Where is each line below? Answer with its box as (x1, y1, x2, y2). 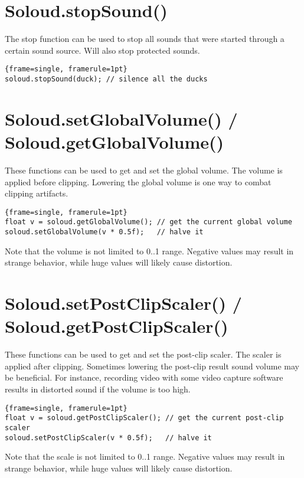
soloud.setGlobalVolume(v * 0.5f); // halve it (5, 228, 204, 237)
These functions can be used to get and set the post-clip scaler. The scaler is (5, 348, 282, 361)
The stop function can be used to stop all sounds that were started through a (5, 32, 285, 45)
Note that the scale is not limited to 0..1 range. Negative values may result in (5, 450, 285, 463)
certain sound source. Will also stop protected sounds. (5, 44, 200, 56)
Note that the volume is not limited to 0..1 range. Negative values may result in (5, 244, 294, 257)
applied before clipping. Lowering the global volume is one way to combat (5, 175, 272, 188)
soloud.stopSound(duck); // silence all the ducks (5, 74, 208, 83)
